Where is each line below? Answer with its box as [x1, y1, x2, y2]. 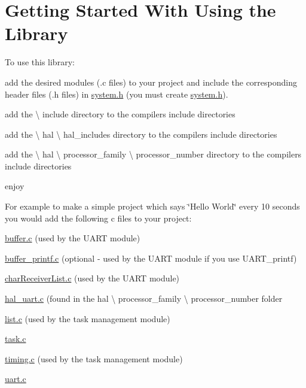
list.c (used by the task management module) [5, 312, 170, 325]
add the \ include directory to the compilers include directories [5, 108, 235, 120]
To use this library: [5, 56, 75, 68]
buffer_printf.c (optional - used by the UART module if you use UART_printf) [5, 251, 297, 264]
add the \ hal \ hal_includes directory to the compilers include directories [5, 128, 277, 140]
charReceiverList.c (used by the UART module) [5, 272, 180, 284]
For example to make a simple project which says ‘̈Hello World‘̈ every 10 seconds [5, 200, 300, 213]
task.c [5, 332, 26, 345]
